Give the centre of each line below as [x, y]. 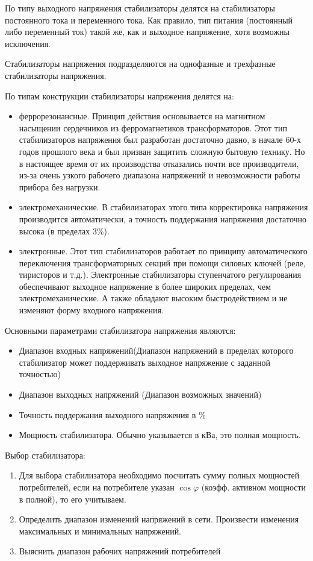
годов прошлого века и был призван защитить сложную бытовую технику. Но [162, 151]
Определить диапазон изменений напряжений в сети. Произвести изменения [159, 519]
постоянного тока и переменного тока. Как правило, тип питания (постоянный [149, 20]
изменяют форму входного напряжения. [91, 310]
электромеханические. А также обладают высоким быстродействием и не [153, 298]
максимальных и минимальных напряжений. [100, 531]
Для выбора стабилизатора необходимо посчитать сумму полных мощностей [159, 475]
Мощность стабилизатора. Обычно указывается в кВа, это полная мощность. [160, 435]
